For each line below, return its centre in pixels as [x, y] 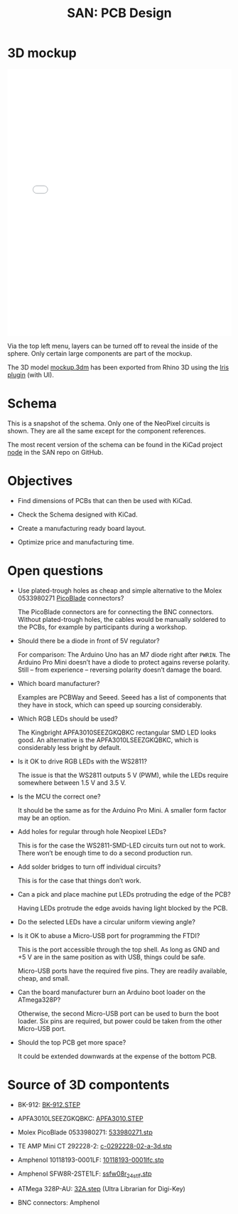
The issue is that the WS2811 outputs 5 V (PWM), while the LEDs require [123, 775]
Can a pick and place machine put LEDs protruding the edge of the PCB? [124, 894]
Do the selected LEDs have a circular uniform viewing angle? [106, 922]
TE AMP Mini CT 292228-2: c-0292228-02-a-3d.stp [95, 1146]
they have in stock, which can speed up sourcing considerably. [110, 704]
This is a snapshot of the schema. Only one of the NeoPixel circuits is [109, 423]
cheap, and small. [43, 978]
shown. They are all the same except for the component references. [107, 431]
